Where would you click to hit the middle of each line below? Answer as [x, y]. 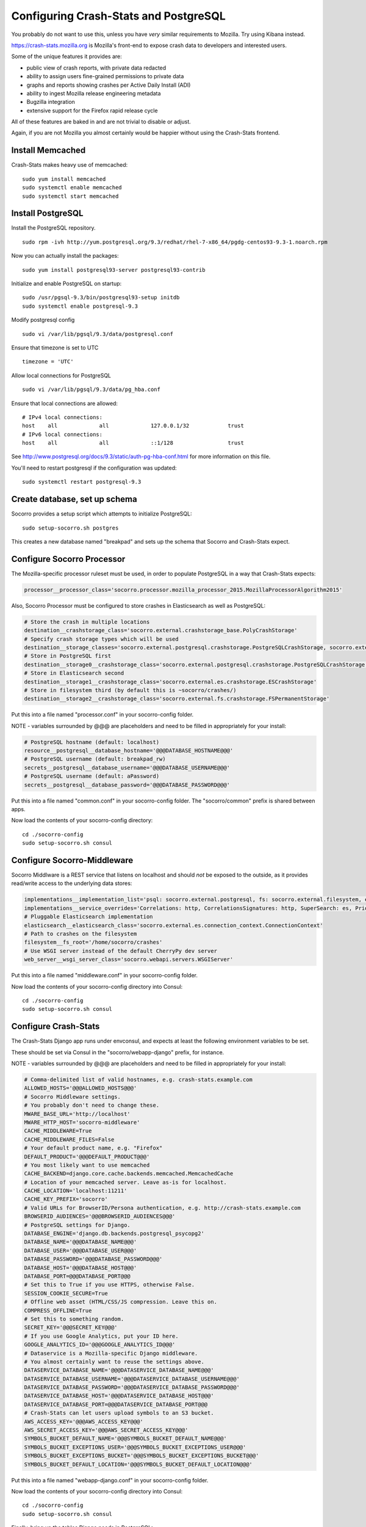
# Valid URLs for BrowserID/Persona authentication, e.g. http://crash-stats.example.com [163, 1208]
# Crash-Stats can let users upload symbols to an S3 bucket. [119, 1413]
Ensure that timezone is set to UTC [55, 348]
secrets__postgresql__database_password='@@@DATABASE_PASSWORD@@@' [127, 785]
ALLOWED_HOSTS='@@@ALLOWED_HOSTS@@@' [81, 1088]
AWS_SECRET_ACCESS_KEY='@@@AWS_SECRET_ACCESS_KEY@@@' [106, 1430]
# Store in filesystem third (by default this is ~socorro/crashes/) [130, 690]
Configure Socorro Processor [68, 559]
